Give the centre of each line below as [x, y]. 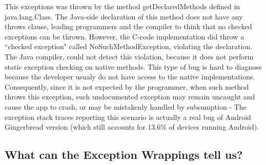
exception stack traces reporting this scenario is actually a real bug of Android [128, 117]
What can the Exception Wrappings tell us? [124, 154]
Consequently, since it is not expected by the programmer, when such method [127, 86]
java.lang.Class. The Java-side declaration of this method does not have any [124, 16]
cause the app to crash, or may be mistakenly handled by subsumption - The [126, 106]
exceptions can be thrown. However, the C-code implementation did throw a [125, 36]
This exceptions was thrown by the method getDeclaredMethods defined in [122, 6]
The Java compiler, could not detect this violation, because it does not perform [129, 56]
